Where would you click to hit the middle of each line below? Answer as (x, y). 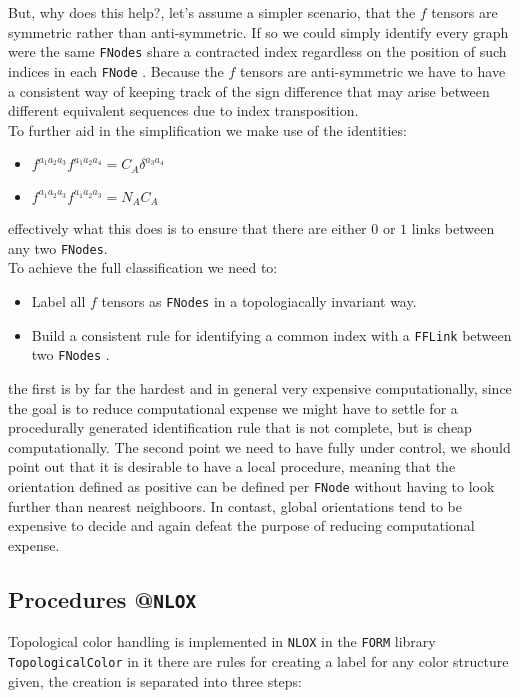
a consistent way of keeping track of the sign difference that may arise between (249, 90)
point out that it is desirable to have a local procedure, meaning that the (232, 466)
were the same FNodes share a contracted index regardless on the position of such (257, 51)
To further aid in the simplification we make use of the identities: (207, 129)
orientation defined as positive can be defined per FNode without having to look (251, 485)
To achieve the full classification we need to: (143, 267)
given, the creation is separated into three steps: (155, 680)
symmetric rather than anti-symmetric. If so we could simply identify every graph (258, 31)
